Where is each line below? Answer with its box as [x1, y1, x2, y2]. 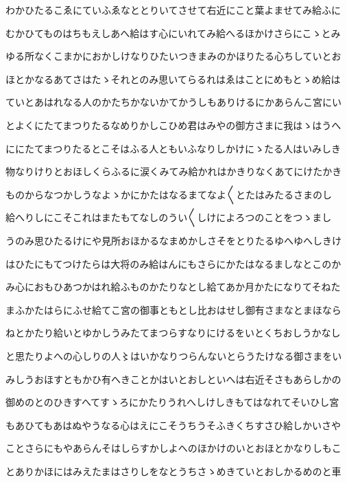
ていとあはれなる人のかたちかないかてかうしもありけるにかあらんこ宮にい [5, 95, 342, 109]
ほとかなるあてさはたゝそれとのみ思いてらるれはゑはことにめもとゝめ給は [5, 71, 341, 86]
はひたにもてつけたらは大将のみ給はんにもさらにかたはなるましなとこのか [5, 256, 342, 271]
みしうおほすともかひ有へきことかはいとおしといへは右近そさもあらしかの [5, 371, 342, 386]
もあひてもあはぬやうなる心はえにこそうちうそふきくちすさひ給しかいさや [5, 417, 342, 432]
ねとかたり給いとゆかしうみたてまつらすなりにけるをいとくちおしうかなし [5, 325, 341, 340]
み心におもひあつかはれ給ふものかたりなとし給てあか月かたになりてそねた [5, 279, 341, 294]
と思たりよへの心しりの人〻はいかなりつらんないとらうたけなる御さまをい [5, 348, 342, 363]
